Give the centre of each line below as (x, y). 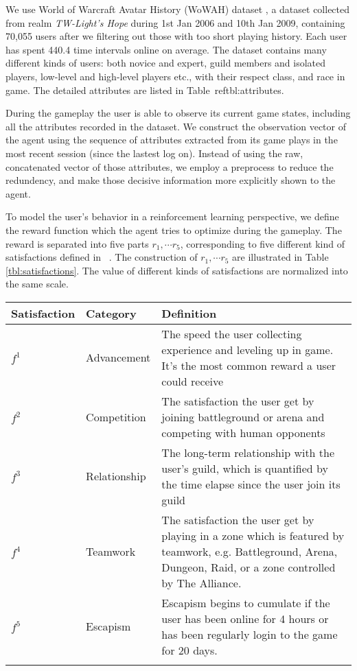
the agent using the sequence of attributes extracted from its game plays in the (172, 140)
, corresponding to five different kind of (263, 243)
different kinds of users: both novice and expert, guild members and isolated (166, 63)
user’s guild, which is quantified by (245, 468)
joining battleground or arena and (243, 416)
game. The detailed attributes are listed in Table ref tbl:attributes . (145, 90)
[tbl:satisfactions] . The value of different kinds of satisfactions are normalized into (177, 270)
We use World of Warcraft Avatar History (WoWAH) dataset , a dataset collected (178, 9)
